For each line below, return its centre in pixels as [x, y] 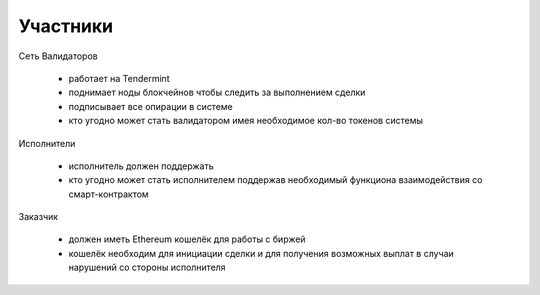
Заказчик [38, 217]
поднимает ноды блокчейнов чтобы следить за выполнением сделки [217, 92]
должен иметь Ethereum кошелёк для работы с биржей [187, 239]
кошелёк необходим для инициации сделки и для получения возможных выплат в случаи [261, 253]
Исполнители [47, 143]
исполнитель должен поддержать [141, 166]
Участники [66, 26]
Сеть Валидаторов [58, 56]
